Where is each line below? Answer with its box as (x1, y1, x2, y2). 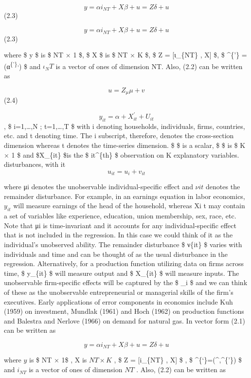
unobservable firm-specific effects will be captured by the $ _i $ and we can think (4, 277, 248, 288)
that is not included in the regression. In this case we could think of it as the (4, 230, 233, 240)
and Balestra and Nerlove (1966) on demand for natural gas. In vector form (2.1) (4, 315, 246, 325)
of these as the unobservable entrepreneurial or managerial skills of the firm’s (4, 287, 233, 297)
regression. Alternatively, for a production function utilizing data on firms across (4, 258, 244, 269)
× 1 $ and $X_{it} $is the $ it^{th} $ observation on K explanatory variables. (4, 149, 239, 160)
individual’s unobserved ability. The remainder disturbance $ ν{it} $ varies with (4, 239, 242, 250)
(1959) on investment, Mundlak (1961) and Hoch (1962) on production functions (4, 306, 244, 316)
